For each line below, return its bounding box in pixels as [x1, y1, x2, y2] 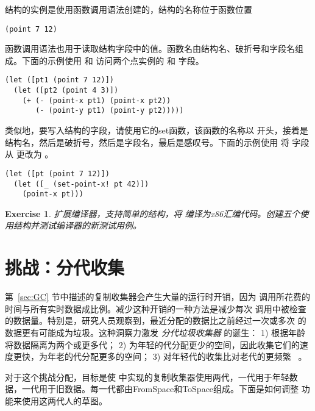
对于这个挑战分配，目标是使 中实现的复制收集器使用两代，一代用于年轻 [5, 370, 289, 383]
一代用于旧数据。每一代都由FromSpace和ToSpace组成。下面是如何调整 [21, 382, 299, 395]
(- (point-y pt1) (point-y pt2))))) [35, 106, 184, 115]
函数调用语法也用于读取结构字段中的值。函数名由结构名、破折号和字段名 [5, 42, 295, 55]
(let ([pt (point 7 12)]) [5, 169, 110, 178]
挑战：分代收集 [5, 255, 125, 280]
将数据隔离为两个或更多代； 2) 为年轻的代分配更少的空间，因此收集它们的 [5, 338, 300, 351]
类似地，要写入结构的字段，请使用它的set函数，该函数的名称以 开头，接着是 [5, 124, 308, 137]
